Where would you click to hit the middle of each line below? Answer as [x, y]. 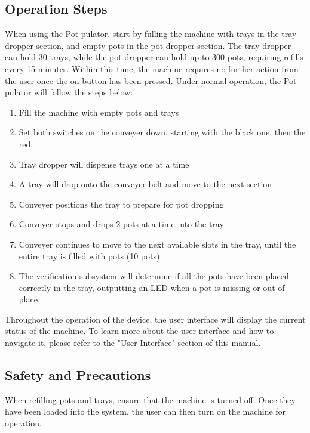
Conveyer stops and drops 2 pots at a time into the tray [121, 224]
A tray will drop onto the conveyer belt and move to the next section [145, 184]
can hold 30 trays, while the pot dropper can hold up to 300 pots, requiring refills [154, 57]
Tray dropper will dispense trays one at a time [104, 164]
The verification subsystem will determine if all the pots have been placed [154, 276]
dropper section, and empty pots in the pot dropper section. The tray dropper [148, 45]
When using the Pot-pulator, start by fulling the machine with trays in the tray [151, 34]
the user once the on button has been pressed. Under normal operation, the [143, 80]
